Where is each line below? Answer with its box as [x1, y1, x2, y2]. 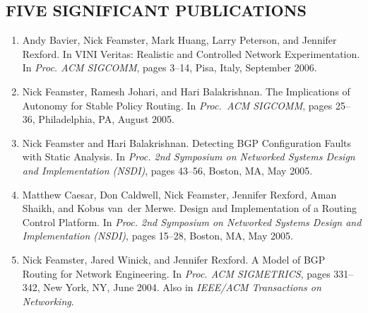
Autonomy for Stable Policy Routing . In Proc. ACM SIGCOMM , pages [22, 98, 333, 112]
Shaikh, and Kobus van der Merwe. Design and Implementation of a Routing [22, 201, 357, 215]
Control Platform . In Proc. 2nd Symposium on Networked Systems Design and [22, 214, 362, 229]
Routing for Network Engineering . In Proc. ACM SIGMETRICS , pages [22, 266, 331, 280]
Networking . [22, 293, 74, 308]
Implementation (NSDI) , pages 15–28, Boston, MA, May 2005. [22, 228, 293, 243]
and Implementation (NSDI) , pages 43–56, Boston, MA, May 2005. [22, 163, 313, 177]
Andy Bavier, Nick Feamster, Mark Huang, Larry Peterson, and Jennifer [22, 33, 337, 47]
